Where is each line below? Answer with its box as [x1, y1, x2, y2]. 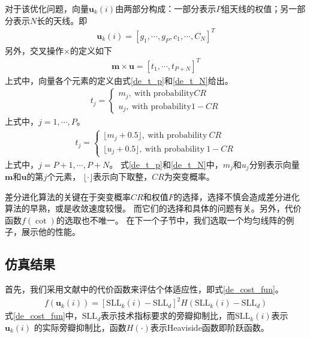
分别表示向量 [249, 158, 300, 170]
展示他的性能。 [21, 225, 80, 238]
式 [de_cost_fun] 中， [5, 309, 82, 322]
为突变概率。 [164, 170, 215, 183]
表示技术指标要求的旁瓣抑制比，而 [101, 309, 236, 322]
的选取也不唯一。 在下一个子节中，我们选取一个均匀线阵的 [56, 213, 286, 226]
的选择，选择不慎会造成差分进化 [173, 190, 300, 203]
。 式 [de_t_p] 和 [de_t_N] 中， [109, 158, 223, 170]
